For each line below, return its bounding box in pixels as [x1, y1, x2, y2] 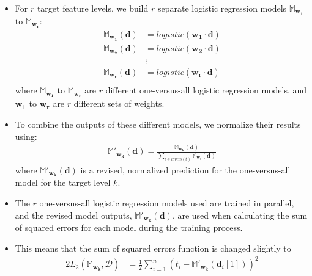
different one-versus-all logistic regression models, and [105, 84, 307, 96]
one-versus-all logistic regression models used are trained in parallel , [39, 196, 294, 209]
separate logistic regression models [157, 2, 287, 14]
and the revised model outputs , [15, 208, 132, 221]
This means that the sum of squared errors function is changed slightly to [15, 242, 291, 255]
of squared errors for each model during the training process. [15, 221, 243, 234]
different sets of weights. [73, 97, 165, 110]
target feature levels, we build [37, 2, 149, 14]
